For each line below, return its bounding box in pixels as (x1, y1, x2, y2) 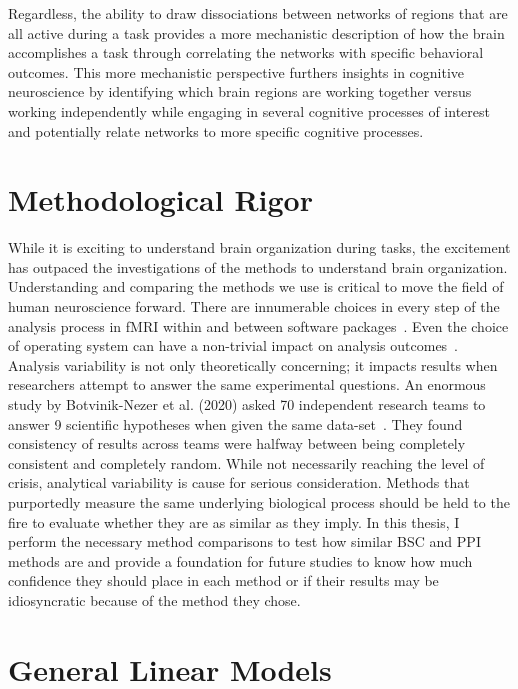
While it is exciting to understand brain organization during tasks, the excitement (8, 237, 511, 258)
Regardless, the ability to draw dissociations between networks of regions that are (8, 3, 508, 23)
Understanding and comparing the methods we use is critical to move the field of (8, 276, 504, 297)
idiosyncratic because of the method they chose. (8, 589, 301, 610)
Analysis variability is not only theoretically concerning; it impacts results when (8, 354, 498, 375)
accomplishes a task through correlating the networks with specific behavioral (8, 42, 484, 63)
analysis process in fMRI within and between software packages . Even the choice (8, 315, 509, 336)
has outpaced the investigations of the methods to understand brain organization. (8, 256, 508, 277)
